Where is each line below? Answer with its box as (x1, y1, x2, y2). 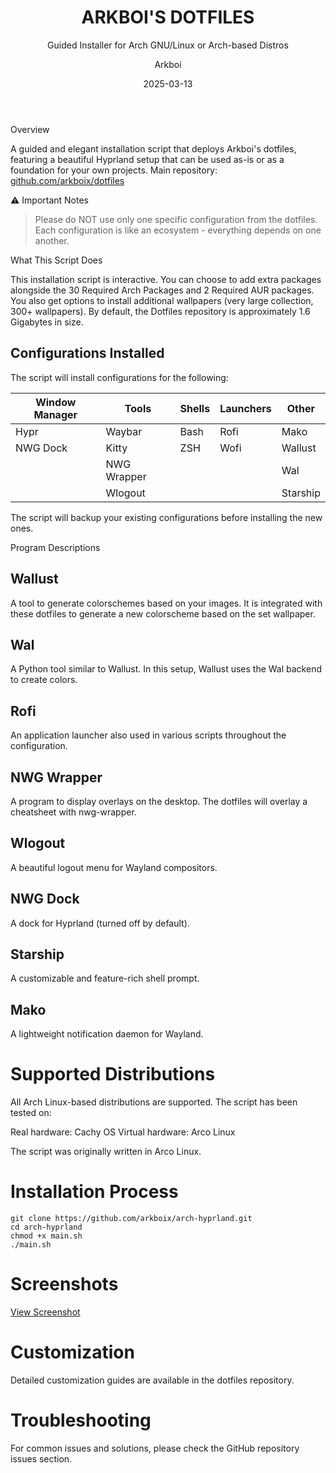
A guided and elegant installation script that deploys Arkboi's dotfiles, (10, 142, 297, 155)
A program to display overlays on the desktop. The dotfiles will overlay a (10, 796, 308, 807)
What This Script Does (10, 254, 103, 266)
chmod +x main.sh (10, 1231, 83, 1241)
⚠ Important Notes (10, 194, 90, 206)
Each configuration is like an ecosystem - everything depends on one (34, 224, 322, 236)
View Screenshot (10, 1306, 81, 1318)
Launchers (219, 401, 272, 415)
